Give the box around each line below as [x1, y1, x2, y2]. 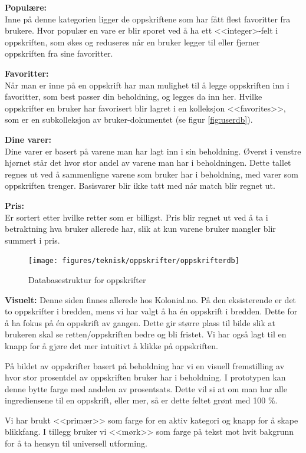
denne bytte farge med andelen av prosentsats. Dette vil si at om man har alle [5, 382, 287, 395]
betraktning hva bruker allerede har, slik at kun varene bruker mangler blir [5, 222, 276, 235]
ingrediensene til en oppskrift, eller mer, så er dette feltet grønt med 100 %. [5, 394, 278, 406]
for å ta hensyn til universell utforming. [5, 437, 147, 449]
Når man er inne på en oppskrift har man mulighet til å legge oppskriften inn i [5, 78, 289, 91]
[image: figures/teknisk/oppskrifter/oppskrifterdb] [28, 257, 239, 265]
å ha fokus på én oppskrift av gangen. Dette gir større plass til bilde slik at [5, 316, 275, 329]
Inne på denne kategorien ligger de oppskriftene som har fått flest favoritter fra [5, 12, 291, 25]
